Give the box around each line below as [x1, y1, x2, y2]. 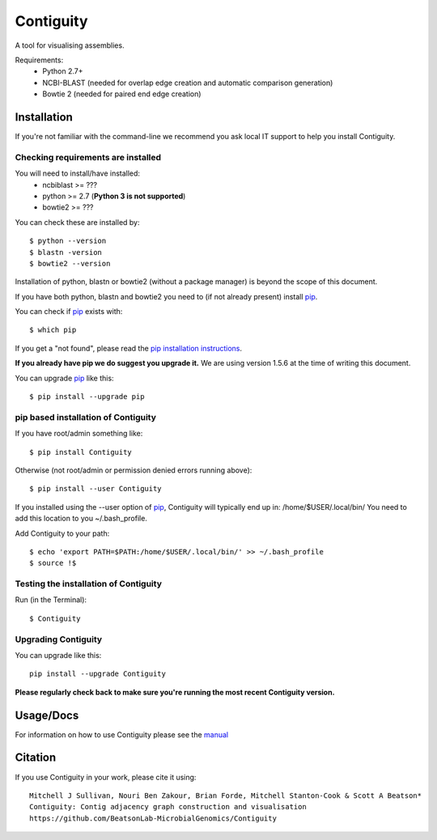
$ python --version [29, 236, 107, 246]
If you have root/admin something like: [15, 429, 143, 439]
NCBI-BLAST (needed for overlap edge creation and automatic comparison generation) [42, 78, 333, 87]
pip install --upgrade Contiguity [29, 669, 166, 679]
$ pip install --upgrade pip [29, 392, 145, 401]
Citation [15, 751, 57, 765]
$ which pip [29, 325, 77, 335]
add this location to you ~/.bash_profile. [15, 514, 147, 524]
